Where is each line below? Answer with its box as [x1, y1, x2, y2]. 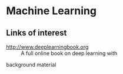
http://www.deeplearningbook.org [6, 43, 89, 50]
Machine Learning [6, 4, 97, 18]
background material [6, 61, 56, 68]
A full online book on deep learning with [21, 50, 118, 57]
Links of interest [6, 28, 67, 38]
